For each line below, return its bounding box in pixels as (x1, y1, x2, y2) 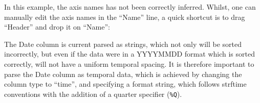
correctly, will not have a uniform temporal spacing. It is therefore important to (4, 58, 254, 69)
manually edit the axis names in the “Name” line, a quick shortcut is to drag (4, 11, 245, 22)
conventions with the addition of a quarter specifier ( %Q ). (4, 88, 182, 99)
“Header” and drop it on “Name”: (4, 21, 110, 32)
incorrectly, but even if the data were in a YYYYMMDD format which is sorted (4, 48, 255, 59)
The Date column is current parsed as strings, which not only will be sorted (4, 38, 242, 49)
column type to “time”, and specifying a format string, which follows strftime (4, 79, 247, 89)
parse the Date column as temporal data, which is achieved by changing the (4, 68, 242, 79)
